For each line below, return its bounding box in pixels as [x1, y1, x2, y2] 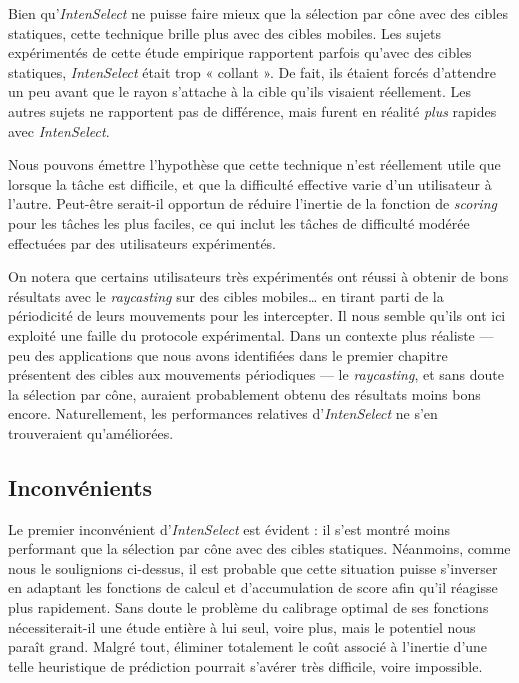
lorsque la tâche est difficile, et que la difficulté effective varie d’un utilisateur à [8, 173, 492, 194]
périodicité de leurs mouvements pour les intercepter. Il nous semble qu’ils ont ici [8, 305, 506, 326]
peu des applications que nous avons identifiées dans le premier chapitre [8, 344, 448, 365]
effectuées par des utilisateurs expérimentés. [8, 232, 277, 253]
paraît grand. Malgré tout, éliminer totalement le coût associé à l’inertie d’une [8, 636, 488, 657]
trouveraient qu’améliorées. [8, 422, 174, 443]
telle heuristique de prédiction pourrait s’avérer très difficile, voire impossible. [8, 655, 483, 676]
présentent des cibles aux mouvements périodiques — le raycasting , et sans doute [8, 364, 504, 385]
